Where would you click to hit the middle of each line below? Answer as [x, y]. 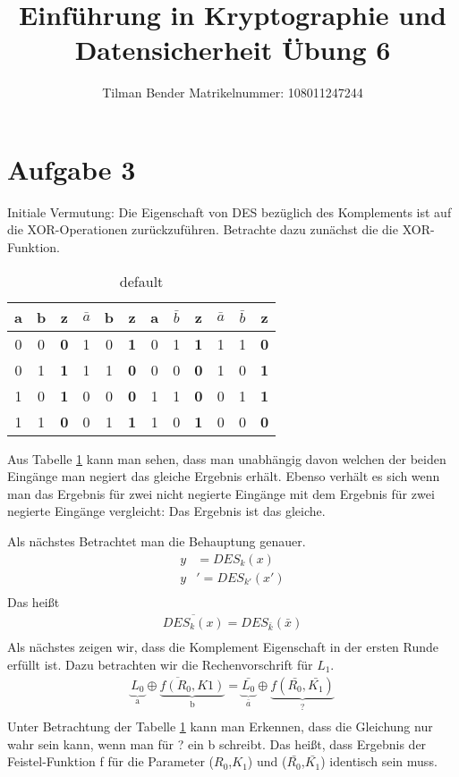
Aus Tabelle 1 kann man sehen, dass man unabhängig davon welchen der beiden [227, 458]
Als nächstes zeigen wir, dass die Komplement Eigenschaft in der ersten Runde [223, 647]
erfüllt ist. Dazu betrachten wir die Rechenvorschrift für [160, 664]
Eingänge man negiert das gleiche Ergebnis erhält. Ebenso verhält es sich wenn [224, 476]
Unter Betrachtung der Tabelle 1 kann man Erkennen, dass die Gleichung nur [220, 726]
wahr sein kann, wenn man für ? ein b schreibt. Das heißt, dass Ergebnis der [217, 743]
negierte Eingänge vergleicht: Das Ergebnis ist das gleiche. [166, 511]
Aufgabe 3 [72, 169]
